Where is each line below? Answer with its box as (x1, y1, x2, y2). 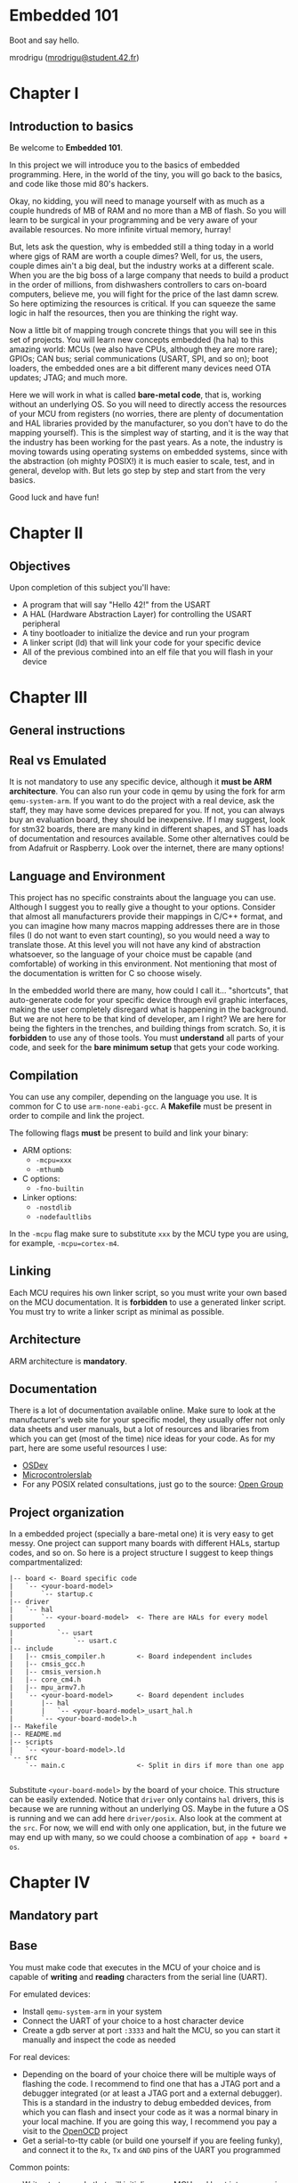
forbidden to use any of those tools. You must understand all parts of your (9, 1032, 285, 1043)
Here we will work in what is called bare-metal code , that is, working (9, 389, 262, 400)
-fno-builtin (35, 1184, 85, 1193)
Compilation (9, 1068, 78, 1083)
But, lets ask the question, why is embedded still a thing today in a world (9, 241, 274, 252)
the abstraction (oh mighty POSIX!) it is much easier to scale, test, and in (9, 455, 276, 466)
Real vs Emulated (9, 753, 107, 768)
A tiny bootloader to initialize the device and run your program (21, 627, 250, 638)
